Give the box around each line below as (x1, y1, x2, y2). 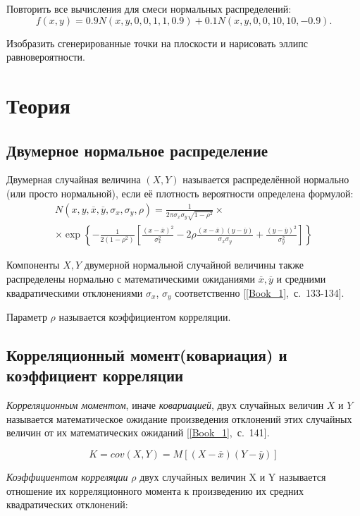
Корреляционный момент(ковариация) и (6, 344, 287, 366)
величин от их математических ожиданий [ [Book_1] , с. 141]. (6, 425, 270, 440)
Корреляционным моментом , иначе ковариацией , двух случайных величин (6, 398, 324, 412)
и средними (276, 271, 326, 286)
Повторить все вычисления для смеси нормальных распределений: (6, 1, 292, 16)
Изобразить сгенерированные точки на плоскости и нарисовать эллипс (6, 35, 309, 50)
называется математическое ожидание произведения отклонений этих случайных (6, 411, 352, 426)
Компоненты (6, 257, 60, 272)
